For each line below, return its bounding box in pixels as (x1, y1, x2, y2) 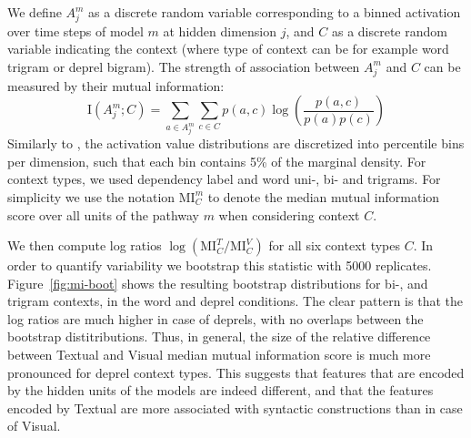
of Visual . (7, 416, 61, 435)
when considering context (218, 205, 360, 224)
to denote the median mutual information (207, 187, 440, 206)
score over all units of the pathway (7, 205, 199, 224)
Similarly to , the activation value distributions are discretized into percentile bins (7, 134, 465, 153)
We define (7, 3, 62, 21)
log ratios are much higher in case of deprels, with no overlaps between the (7, 309, 424, 328)
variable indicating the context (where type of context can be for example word (7, 39, 449, 58)
